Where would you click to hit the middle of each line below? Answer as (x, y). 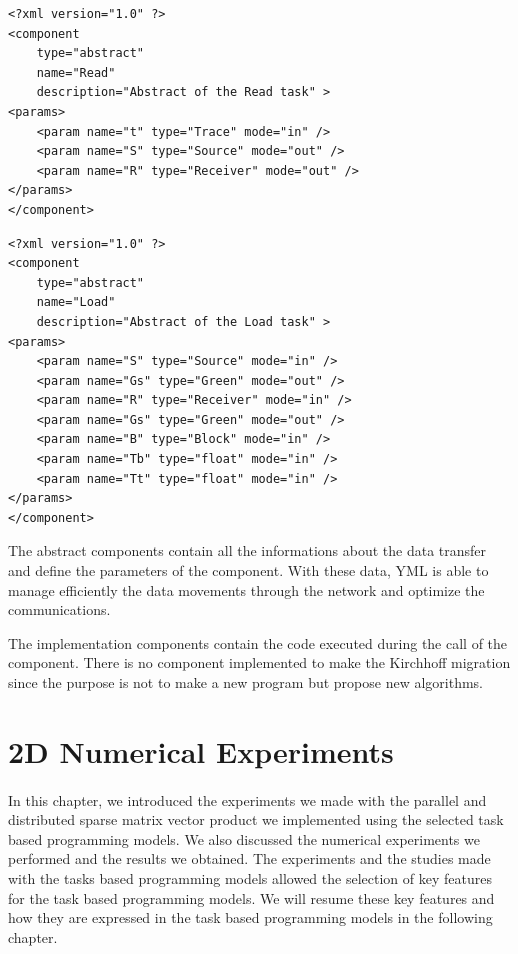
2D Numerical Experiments (201, 750)
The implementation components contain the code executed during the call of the (258, 642)
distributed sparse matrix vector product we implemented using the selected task (256, 819)
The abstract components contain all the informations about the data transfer (247, 550)
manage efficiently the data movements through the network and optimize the (246, 589)
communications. (59, 609)
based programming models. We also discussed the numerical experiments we (244, 838)
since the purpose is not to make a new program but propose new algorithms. (246, 682)
